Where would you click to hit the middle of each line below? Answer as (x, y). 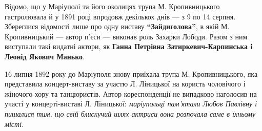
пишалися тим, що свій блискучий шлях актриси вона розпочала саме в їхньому (130, 113)
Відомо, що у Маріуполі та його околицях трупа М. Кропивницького (112, 6)
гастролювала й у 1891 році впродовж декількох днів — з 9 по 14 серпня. (120, 16)
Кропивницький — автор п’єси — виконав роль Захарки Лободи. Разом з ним (126, 36)
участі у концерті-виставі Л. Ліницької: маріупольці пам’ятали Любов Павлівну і (131, 104)
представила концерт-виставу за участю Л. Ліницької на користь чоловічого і (125, 84)
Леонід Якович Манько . (45, 56)
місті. (14, 124)
